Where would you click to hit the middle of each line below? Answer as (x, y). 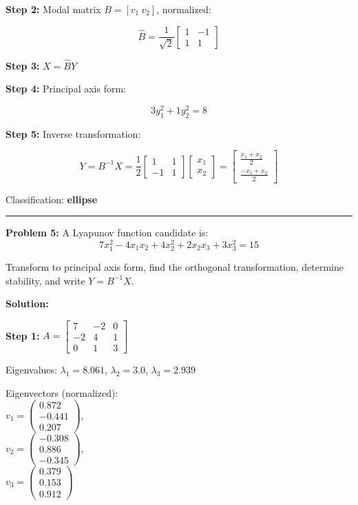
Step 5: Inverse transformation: (73, 133)
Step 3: (23, 65)
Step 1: (23, 335)
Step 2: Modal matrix (53, 9)
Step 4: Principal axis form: (66, 89)
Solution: (27, 303)
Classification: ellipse (52, 199)
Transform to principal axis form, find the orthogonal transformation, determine (175, 267)
